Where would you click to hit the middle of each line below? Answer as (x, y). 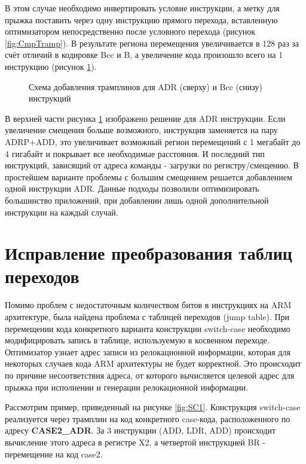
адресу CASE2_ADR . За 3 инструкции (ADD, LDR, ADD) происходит (140, 430)
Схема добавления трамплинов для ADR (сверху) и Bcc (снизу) (146, 86)
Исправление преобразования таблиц (149, 253)
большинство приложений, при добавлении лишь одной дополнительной (137, 200)
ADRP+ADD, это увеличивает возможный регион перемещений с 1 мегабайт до (153, 141)
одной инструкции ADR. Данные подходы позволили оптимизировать (132, 188)
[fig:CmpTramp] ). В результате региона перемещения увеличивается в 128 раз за (152, 43)
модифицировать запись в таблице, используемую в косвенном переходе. (137, 340)
